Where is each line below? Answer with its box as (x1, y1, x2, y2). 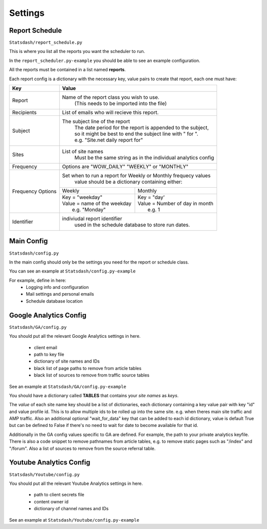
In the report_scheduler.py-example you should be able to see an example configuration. (9, 57, 200, 63)
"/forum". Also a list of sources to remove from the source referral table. (9, 445, 156, 451)
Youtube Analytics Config (9, 458, 90, 467)
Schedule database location (26, 298, 83, 304)
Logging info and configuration (26, 284, 89, 290)
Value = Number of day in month (137, 200, 214, 207)
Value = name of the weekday (62, 200, 132, 207)
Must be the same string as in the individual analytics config (74, 154, 215, 161)
